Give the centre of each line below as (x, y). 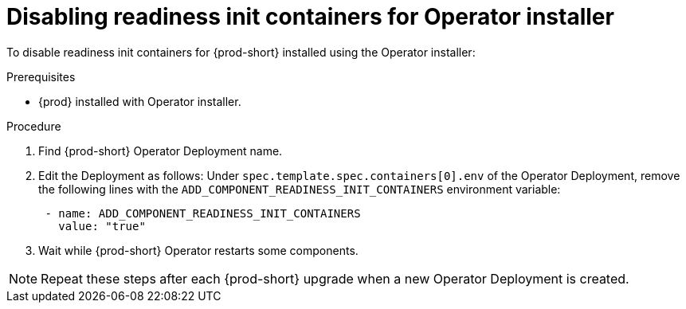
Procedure (34, 126)
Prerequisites (41, 76)
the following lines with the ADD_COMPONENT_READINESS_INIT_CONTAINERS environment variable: (300, 189)
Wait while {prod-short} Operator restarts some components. (198, 250)
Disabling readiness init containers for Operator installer (310, 17)
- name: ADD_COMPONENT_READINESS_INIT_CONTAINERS (203, 213)
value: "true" (102, 226)
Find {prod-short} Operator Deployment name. (161, 151)
